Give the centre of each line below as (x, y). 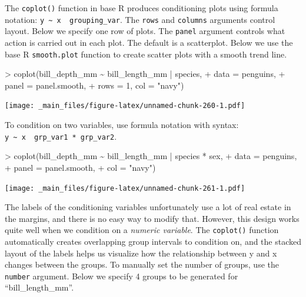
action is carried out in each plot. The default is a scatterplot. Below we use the (149, 42)
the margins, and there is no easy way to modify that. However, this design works (152, 218)
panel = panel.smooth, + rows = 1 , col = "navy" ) (94, 85)
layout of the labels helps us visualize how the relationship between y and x (141, 253)
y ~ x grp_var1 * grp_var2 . (61, 136)
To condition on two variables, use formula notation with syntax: (122, 125)
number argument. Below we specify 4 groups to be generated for (122, 276)
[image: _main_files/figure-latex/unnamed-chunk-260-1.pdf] (125, 106)
